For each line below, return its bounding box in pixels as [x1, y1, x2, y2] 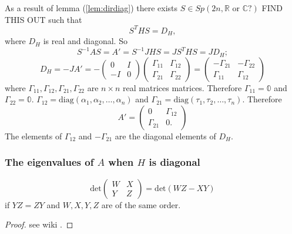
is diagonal [149, 155, 200, 169]
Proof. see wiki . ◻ [5, 218, 73, 230]
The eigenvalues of [5, 155, 94, 169]
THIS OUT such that [5, 13, 82, 25]
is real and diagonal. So [43, 35, 127, 47]
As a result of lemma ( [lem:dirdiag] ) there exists [5, 2, 178, 14]
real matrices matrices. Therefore [123, 81, 242, 93]
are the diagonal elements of [115, 129, 216, 142]
